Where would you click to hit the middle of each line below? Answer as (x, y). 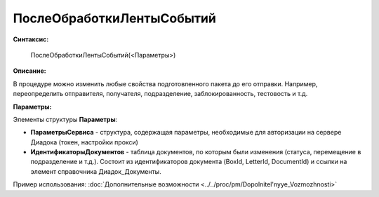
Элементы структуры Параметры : (65, 119)
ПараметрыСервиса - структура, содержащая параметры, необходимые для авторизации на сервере (186, 133)
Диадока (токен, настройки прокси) (84, 142)
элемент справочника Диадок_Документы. (96, 171)
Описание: (30, 71)
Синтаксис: (31, 39)
